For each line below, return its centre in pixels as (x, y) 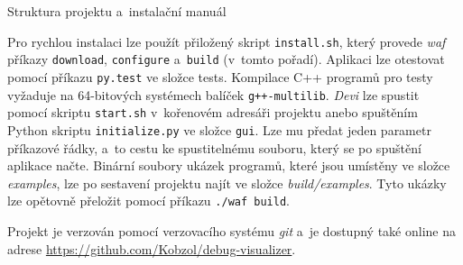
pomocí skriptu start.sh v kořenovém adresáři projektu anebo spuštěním (213, 112)
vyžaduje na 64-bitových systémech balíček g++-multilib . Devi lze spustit (213, 94)
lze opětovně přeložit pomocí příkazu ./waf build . (148, 201)
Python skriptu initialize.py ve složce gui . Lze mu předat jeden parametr (219, 129)
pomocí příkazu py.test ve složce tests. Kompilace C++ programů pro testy (220, 76)
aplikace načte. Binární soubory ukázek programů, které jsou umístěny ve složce (229, 165)
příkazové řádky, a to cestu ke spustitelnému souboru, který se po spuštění (214, 147)
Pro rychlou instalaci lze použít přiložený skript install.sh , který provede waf (227, 41)
